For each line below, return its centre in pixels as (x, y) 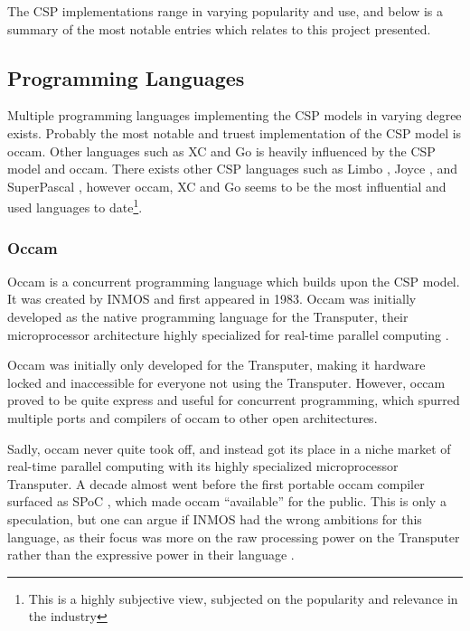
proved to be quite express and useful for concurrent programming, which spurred (234, 400)
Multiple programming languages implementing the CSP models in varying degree (235, 115)
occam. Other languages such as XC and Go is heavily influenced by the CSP (221, 151)
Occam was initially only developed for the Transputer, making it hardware (216, 365)
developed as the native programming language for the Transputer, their (208, 317)
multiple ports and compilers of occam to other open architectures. (193, 417)
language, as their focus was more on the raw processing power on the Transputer (234, 537)
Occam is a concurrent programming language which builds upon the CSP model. (234, 281)
